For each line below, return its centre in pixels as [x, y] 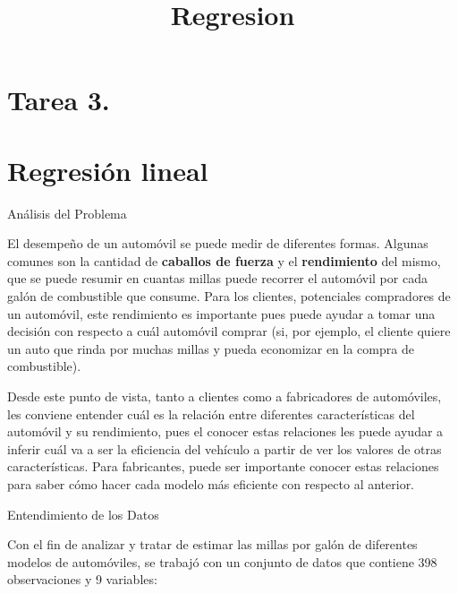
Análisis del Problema [67, 213]
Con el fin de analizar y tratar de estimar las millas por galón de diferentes [212, 544]
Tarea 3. [59, 100]
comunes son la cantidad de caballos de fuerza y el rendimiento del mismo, [224, 260]
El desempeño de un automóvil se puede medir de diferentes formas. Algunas [218, 243]
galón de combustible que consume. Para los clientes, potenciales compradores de [229, 296]
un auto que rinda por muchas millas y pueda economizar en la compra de [211, 348]
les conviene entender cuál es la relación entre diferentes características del [211, 413]
